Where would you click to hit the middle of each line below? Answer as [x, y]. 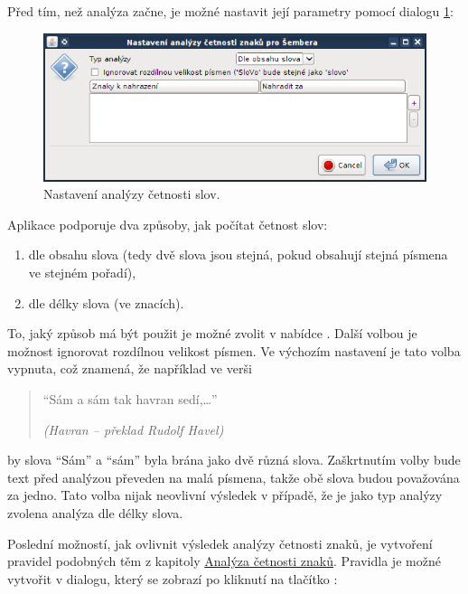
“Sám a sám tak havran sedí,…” [130, 399]
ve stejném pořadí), [82, 273]
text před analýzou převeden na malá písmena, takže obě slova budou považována [234, 477]
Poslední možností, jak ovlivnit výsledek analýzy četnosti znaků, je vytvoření [220, 543]
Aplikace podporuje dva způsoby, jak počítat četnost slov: [168, 224]
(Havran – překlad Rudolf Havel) [133, 429]
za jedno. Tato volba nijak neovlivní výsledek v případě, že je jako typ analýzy [225, 495]
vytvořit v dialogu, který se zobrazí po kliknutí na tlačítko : [173, 578]
